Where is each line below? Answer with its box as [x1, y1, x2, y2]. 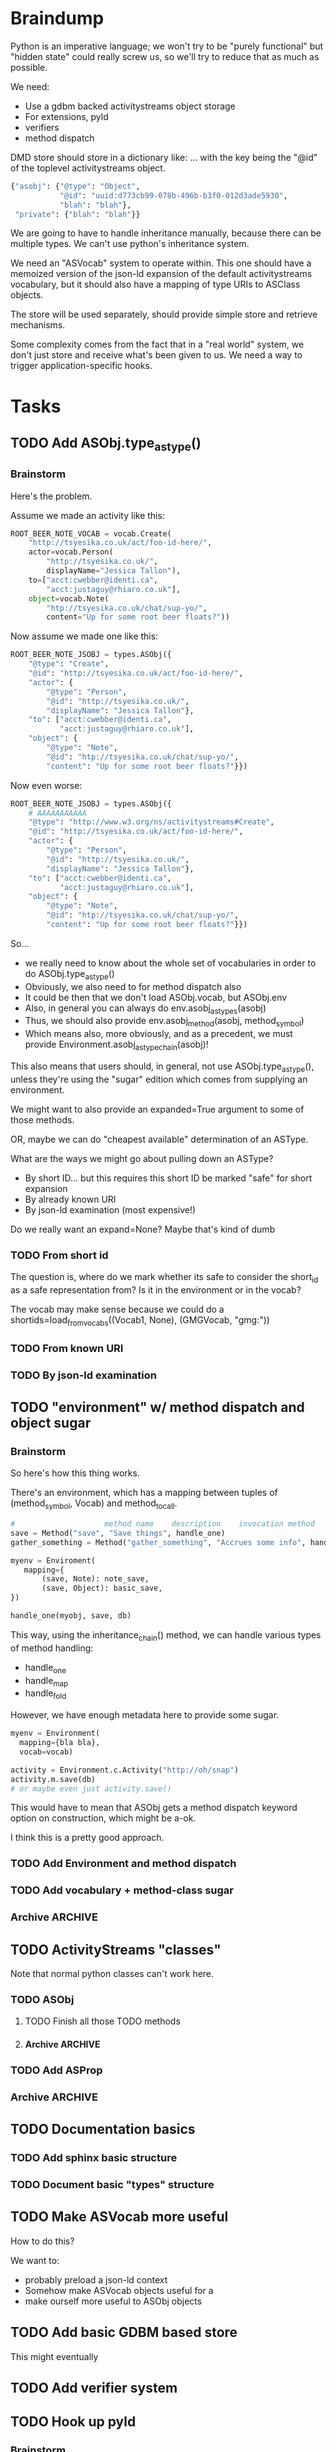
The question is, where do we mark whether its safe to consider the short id [10, 1271, 319, 1285]
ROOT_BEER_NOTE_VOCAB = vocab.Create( [10, 528, 172, 539]
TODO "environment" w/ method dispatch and [10, 1398, 305, 1416]
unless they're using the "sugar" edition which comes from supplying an [10, 1073, 308, 1085]
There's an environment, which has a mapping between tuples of [10, 1487, 278, 1499]
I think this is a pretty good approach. [10, 1832, 165, 1844]
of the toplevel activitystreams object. [10, 162, 166, 174]
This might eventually [10, 2350, 99, 2362]
